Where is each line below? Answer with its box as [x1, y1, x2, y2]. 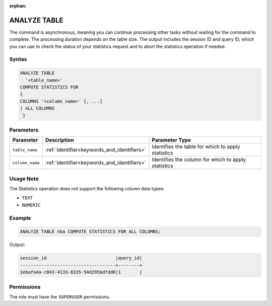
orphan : [9, 3, 27, 9]
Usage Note [9, 175, 39, 182]
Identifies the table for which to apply [152, 143, 240, 150]
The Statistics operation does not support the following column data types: [9, 186, 165, 192]
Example [9, 214, 31, 221]
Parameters [9, 126, 39, 133]
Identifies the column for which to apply [152, 156, 246, 163]
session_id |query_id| [20, 255, 143, 261]
